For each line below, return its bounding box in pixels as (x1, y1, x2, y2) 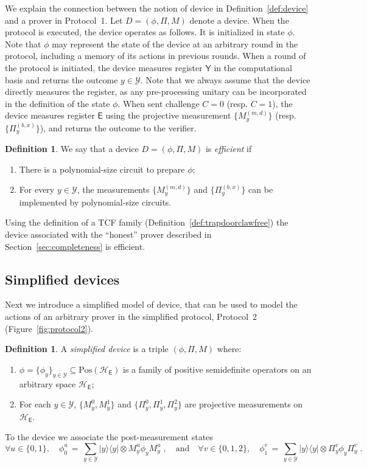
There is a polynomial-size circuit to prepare (19, 162, 185, 175)
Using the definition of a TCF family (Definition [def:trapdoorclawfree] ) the (5, 216, 288, 229)
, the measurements (77, 183, 150, 196)
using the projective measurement (105, 109, 231, 122)
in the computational (214, 61, 292, 74)
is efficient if (205, 142, 252, 155)
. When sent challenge (117, 97, 200, 109)
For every (19, 183, 55, 196)
